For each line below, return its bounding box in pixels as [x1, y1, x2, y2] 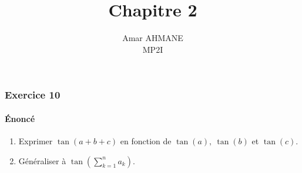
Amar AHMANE [122, 32, 183, 44]
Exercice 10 [5, 87, 61, 102]
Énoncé [5, 112, 35, 124]
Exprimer [18, 135, 53, 147]
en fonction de [120, 135, 172, 147]
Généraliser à [18, 154, 66, 167]
